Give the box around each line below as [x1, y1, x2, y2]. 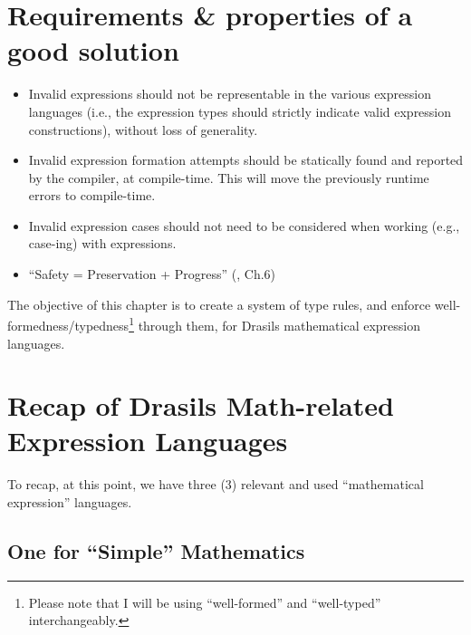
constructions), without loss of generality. [28, 120, 258, 139]
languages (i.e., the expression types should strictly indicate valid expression [28, 101, 452, 120]
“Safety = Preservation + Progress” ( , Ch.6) [28, 265, 276, 284]
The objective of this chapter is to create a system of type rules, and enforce [7, 294, 431, 313]
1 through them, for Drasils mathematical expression [129, 313, 421, 334]
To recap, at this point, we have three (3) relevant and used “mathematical [7, 475, 424, 494]
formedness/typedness [7, 315, 130, 334]
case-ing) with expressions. [28, 234, 177, 253]
